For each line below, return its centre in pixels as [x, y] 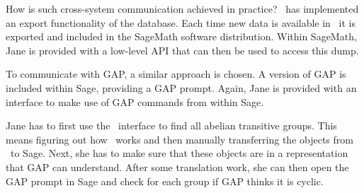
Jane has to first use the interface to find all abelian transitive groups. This [171, 125]
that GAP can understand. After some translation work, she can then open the [177, 166]
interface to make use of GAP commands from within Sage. [135, 101]
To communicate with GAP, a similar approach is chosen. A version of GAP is [176, 74]
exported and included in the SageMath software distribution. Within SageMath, [181, 36]
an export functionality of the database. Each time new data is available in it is [181, 22]
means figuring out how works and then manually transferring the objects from [180, 139]
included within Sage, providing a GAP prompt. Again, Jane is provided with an [181, 87]
